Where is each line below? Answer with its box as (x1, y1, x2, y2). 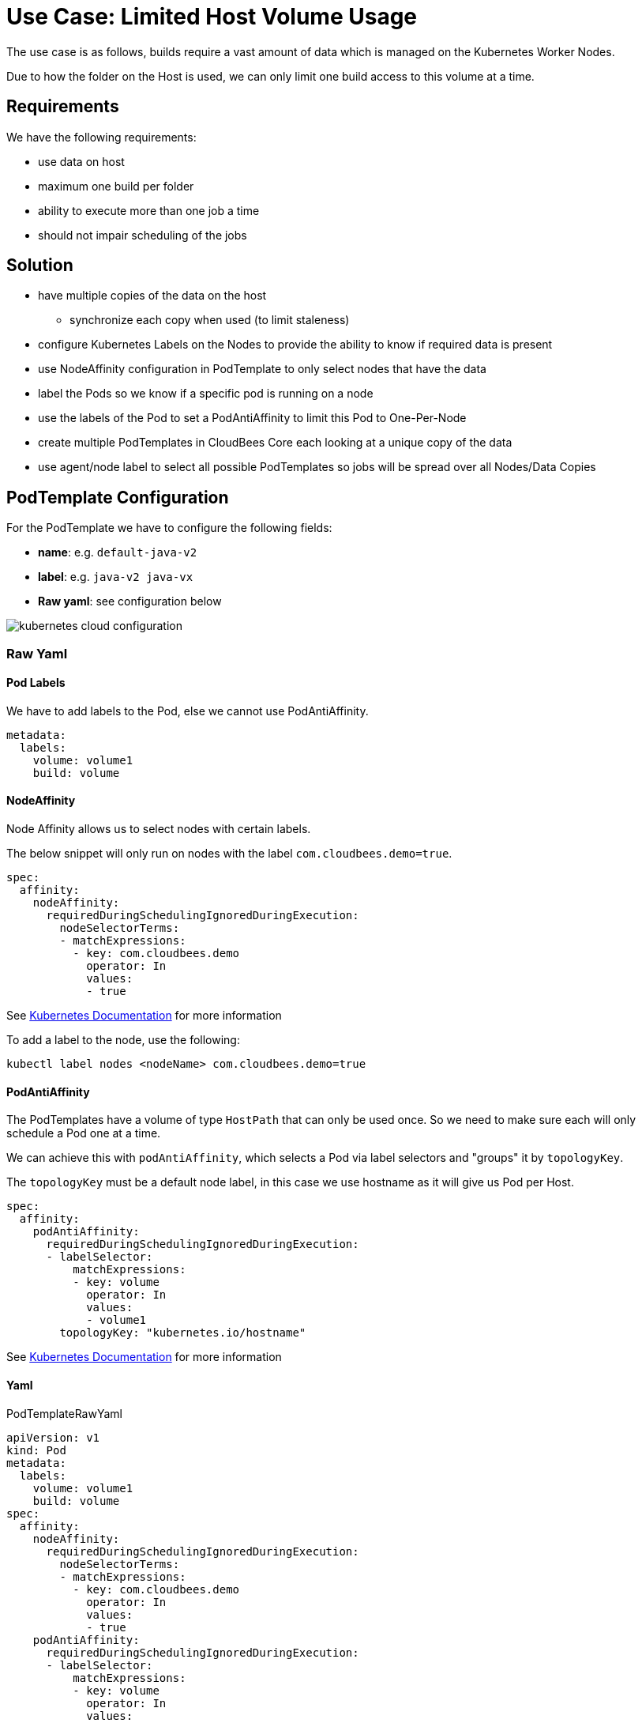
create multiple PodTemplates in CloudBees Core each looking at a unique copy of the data (38, 435, 512, 450)
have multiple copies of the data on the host (38, 288, 267, 303)
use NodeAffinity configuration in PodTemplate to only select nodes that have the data (38, 362, 486, 376)
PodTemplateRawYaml (6, 1406, 122, 1420)
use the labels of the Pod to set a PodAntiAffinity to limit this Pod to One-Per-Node (38, 411, 467, 425)
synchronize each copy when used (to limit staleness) (69, 313, 350, 327)
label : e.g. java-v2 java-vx (38, 570, 193, 584)
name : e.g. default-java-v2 (38, 545, 197, 560)
